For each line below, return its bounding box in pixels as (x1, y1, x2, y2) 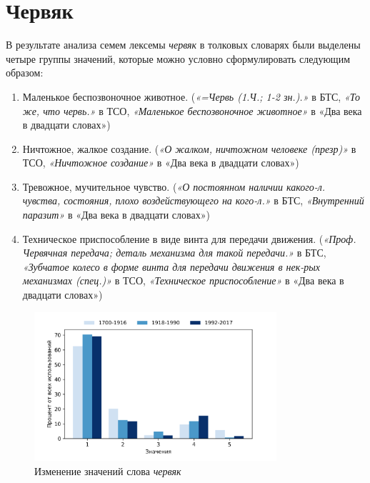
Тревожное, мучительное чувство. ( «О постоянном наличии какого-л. (22, 179, 326, 194)
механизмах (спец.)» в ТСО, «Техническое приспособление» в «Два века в (22, 273, 344, 288)
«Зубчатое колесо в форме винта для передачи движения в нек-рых (22, 259, 320, 274)
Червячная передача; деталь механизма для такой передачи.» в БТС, (22, 245, 326, 260)
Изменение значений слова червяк (34, 463, 181, 478)
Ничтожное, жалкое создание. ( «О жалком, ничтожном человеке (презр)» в (22, 141, 356, 156)
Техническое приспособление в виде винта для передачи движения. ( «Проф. (22, 231, 356, 246)
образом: (6, 65, 44, 80)
